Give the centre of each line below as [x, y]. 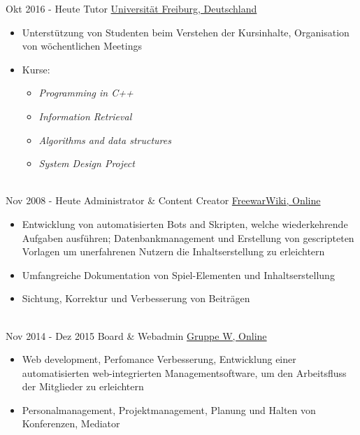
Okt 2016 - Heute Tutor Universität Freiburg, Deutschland [131, 8]
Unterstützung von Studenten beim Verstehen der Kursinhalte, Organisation [186, 32]
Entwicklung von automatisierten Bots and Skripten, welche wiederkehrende [185, 223]
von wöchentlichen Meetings [82, 46]
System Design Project [87, 163]
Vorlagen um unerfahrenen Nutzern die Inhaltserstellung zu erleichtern [173, 251]
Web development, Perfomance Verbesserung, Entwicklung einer [159, 359]
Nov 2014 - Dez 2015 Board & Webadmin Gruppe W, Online [136, 335]
